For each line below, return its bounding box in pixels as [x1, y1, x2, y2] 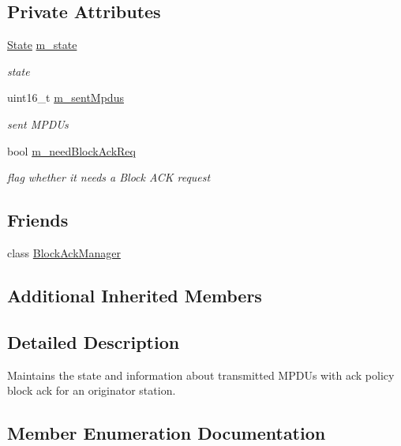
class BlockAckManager [7, 244, 121, 260]
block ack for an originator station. [7, 382, 176, 399]
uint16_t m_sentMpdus [7, 89, 124, 106]
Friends [7, 208, 69, 232]
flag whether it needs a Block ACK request [7, 169, 211, 186]
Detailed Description [7, 329, 180, 354]
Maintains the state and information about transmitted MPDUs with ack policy [7, 366, 395, 383]
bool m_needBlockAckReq [7, 142, 136, 159]
